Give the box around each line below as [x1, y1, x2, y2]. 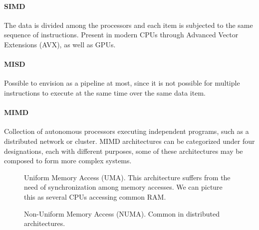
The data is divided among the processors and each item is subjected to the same [4, 19, 253, 30]
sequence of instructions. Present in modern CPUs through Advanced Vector [4, 29, 239, 40]
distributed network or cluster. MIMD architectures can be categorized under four [4, 135, 255, 146]
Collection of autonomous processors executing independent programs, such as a [4, 126, 249, 136]
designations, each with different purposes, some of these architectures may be [4, 145, 243, 156]
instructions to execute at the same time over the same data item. [4, 87, 206, 98]
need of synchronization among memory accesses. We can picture [24, 182, 223, 192]
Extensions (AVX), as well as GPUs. [4, 39, 116, 49]
